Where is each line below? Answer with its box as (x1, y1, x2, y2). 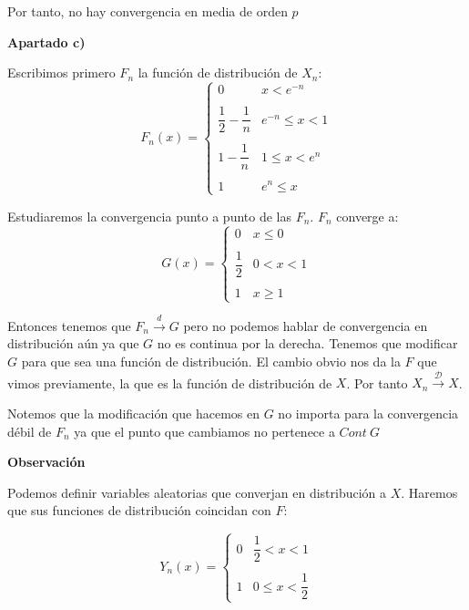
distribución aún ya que (7, 334, 139, 353)
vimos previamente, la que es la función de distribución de (7, 373, 332, 392)
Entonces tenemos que (7, 315, 131, 335)
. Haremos (401, 482, 458, 501)
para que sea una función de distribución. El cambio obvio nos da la (21, 352, 401, 371)
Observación (7, 452, 86, 471)
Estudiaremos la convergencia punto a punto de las (7, 206, 292, 225)
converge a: (336, 206, 399, 225)
